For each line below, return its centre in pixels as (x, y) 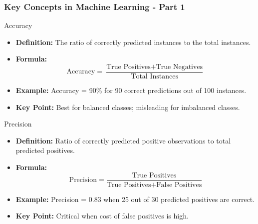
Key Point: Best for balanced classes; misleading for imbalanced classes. (128, 107)
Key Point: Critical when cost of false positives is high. (102, 216)
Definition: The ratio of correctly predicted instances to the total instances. (133, 42)
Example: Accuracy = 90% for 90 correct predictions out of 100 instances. (131, 90)
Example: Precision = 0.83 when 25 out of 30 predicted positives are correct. (135, 199)
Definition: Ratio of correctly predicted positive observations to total (123, 140)
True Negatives (179, 67)
